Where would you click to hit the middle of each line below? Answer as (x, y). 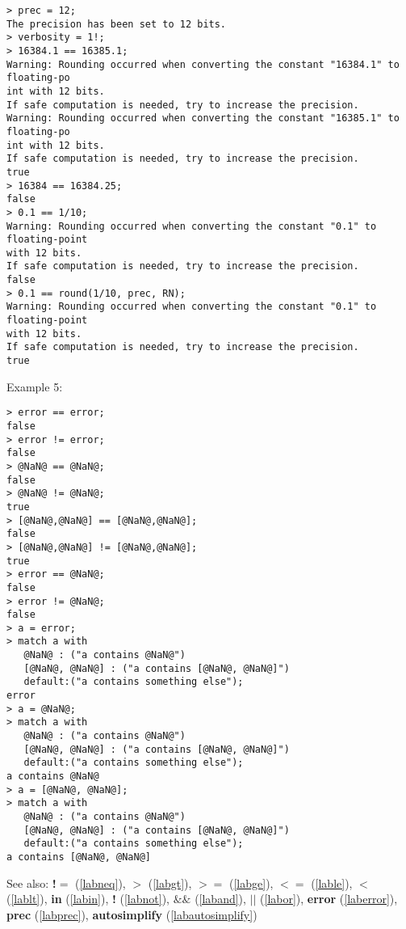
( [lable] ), (332, 883)
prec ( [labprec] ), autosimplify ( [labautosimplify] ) (132, 914)
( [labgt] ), (170, 883)
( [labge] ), (251, 883)
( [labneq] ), (100, 883)
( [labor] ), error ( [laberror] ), (329, 899)
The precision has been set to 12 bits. (117, 24)
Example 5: (35, 386)
